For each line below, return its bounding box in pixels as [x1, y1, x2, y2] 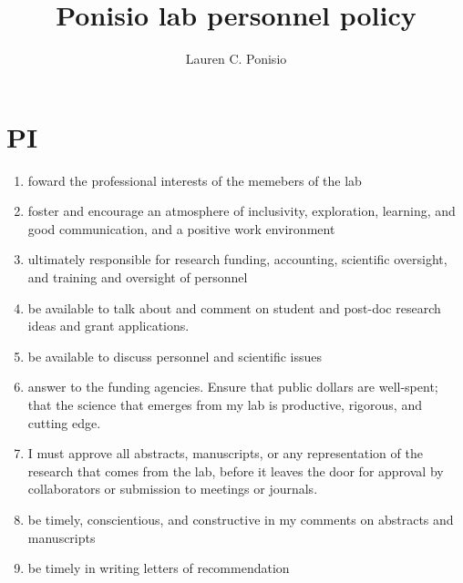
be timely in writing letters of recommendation [27, 558, 290, 578]
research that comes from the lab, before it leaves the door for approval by [27, 461, 444, 480]
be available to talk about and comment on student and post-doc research [27, 298, 441, 317]
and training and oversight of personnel [27, 268, 248, 287]
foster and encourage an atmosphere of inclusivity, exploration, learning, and [27, 201, 456, 220]
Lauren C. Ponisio [185, 49, 287, 68]
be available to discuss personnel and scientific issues [27, 346, 323, 365]
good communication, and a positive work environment [27, 219, 335, 238]
